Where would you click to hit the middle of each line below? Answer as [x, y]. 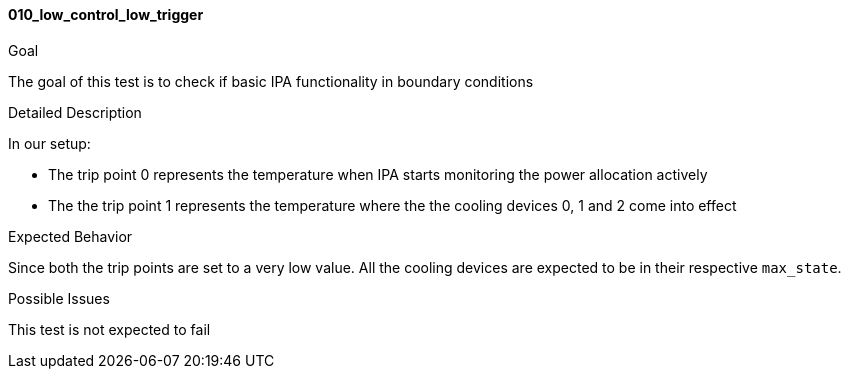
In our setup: [49, 143]
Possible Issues [59, 298]
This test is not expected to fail [109, 329]
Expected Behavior [70, 236]
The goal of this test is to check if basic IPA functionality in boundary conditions [271, 81]
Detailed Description [75, 112]
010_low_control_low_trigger [106, 14]
